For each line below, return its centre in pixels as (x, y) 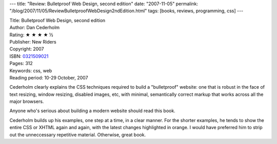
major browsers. (27, 101)
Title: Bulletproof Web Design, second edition (57, 20)
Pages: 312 (21, 64)
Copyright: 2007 (27, 49)
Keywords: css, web (31, 70)
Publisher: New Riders (33, 42)
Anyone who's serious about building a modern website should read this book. (92, 111)
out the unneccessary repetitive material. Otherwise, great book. (78, 135)
